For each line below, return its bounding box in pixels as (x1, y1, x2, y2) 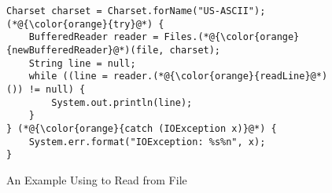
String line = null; (28, 57, 136, 69)
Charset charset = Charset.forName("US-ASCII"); (6, 5, 266, 16)
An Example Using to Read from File (6, 171, 187, 188)
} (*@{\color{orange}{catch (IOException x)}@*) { (6, 122, 277, 134)
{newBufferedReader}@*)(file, (6, 44, 164, 56)
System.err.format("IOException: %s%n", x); (28, 136, 266, 147)
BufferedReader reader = (28, 31, 159, 43)
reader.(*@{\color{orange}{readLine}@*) (113, 71, 328, 82)
